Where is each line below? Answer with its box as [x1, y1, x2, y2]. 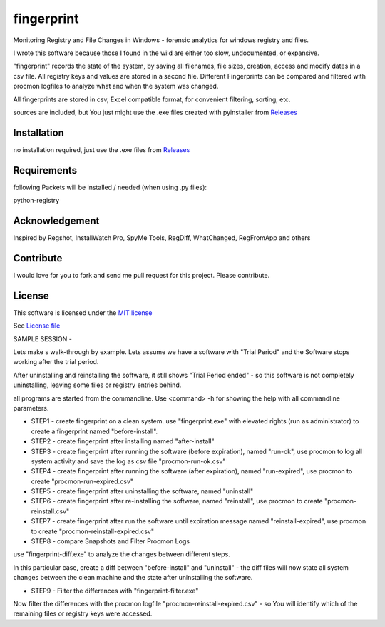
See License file [13, 321, 61, 330]
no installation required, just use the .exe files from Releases [13, 145, 190, 154]
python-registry [13, 196, 60, 205]
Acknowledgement [13, 214, 100, 226]
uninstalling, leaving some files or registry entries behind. [13, 381, 182, 389]
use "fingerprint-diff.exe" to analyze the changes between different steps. [13, 550, 231, 558]
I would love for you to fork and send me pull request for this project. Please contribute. [13, 271, 270, 279]
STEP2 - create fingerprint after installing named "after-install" [31, 437, 215, 446]
